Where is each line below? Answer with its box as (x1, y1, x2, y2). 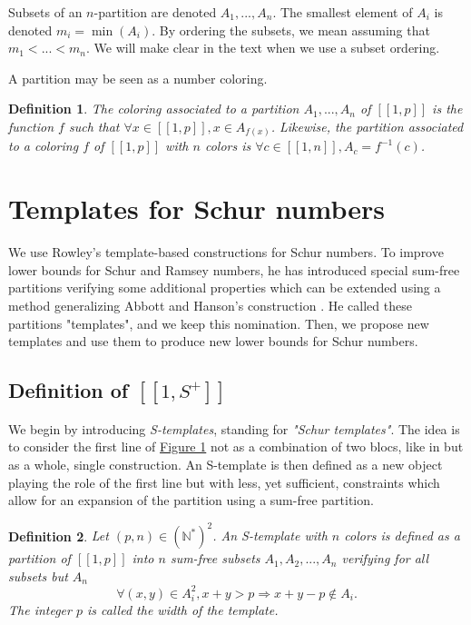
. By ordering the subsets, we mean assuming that (152, 20, 430, 39)
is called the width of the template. (87, 600, 279, 619)
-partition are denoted (93, 3, 217, 21)
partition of (8, 549, 71, 568)
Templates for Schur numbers (8, 190, 385, 227)
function (8, 116, 54, 135)
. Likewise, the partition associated (270, 116, 464, 135)
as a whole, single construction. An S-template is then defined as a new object (8, 455, 443, 474)
